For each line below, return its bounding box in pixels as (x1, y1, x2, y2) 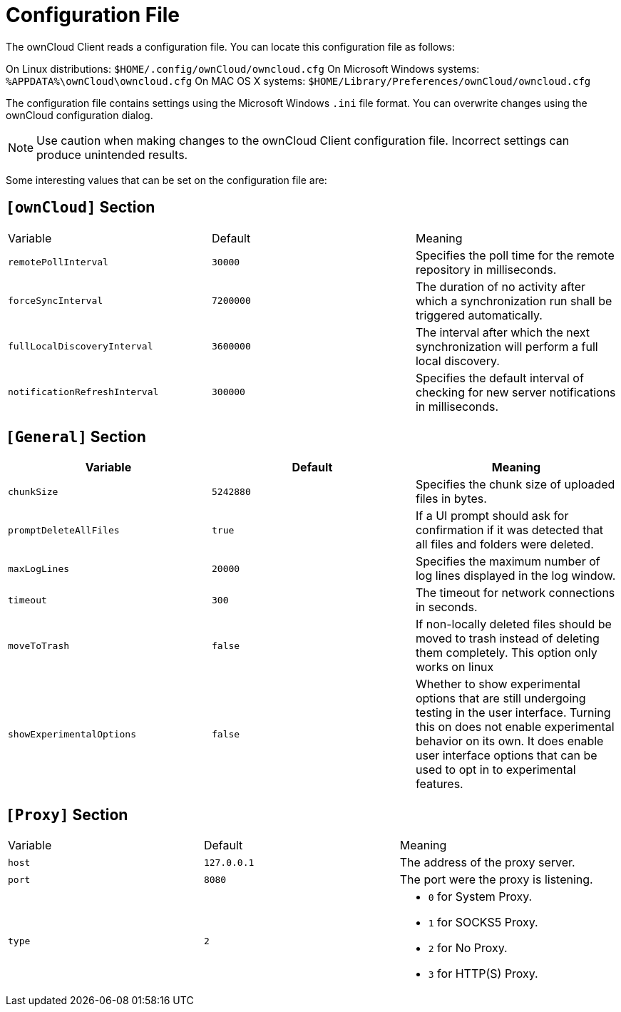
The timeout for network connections (415, 586, 615, 600)
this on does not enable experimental (415, 720, 615, 735)
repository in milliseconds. (415, 262, 557, 277)
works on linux (415, 660, 494, 675)
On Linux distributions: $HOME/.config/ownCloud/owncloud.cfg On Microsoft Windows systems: (6, 62, 480, 75)
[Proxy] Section (6, 805, 128, 824)
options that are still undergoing (415, 691, 586, 706)
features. (415, 777, 463, 792)
